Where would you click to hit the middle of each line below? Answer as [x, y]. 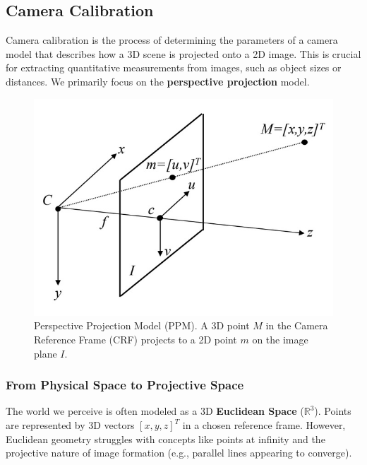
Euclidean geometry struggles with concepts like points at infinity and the [166, 438]
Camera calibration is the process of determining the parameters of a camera [172, 40]
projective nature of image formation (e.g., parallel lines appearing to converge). [179, 453]
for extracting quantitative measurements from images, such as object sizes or [174, 67]
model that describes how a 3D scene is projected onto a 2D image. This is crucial [183, 53]
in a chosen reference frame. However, [264, 425]
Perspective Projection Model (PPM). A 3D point [142, 325]
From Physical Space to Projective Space [125, 385]
